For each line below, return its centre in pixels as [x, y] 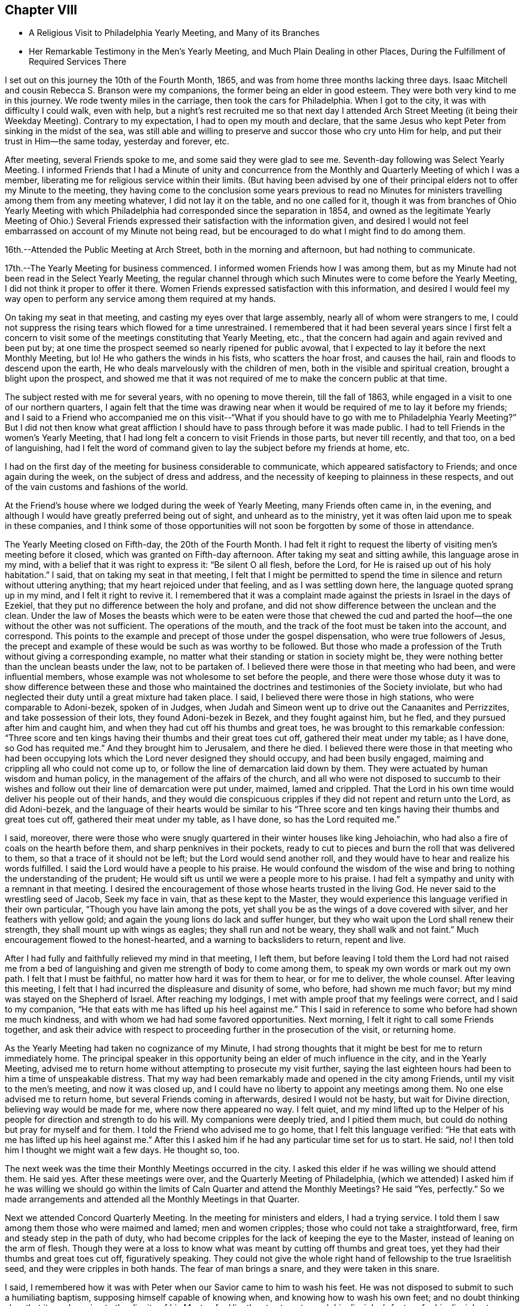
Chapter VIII [41, 10]
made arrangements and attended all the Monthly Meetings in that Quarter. [152, 1199]
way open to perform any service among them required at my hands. [140, 299]
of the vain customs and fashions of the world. [96, 487]
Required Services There [78, 62]
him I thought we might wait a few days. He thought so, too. [122, 1150]
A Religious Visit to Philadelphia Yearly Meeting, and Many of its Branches [174, 33]
